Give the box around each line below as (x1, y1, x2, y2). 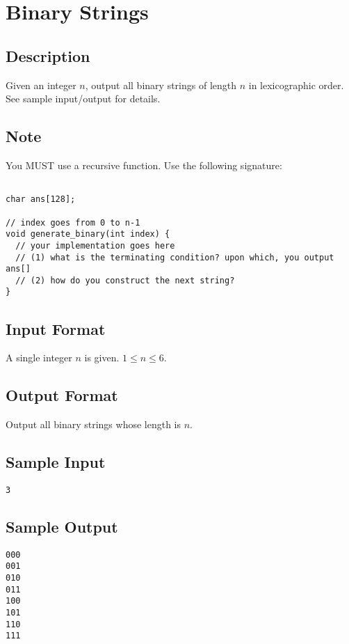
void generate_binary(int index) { (6, 229, 170, 239)
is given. (84, 350, 120, 365)
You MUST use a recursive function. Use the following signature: (6, 157, 282, 172)
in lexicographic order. (248, 77, 344, 92)
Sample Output (6, 515, 118, 537)
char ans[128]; (6, 194, 76, 205)
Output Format (6, 384, 118, 406)
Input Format (6, 317, 106, 339)
